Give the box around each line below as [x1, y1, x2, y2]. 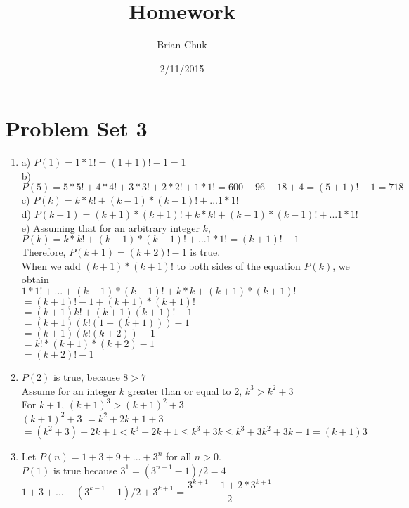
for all [165, 449, 192, 464]
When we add [21, 258, 81, 273]
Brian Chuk [157, 37, 207, 52]
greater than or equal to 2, [127, 383, 242, 398]
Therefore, [21, 245, 66, 259]
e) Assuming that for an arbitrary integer [21, 220, 200, 235]
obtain [21, 272, 49, 287]
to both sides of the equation [176, 258, 301, 273]
